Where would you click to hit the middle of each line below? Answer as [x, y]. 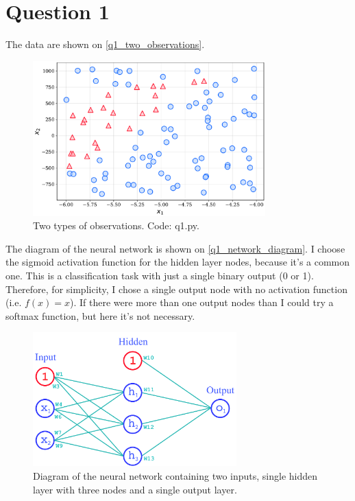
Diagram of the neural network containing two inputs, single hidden [175, 476]
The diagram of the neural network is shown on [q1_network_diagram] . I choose [175, 248]
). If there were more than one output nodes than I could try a [202, 302]
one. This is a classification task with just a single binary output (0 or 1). [160, 275]
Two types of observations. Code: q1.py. [116, 225]
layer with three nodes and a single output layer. [135, 489]
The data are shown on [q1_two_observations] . [105, 44]
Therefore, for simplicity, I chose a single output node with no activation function [176, 289]
